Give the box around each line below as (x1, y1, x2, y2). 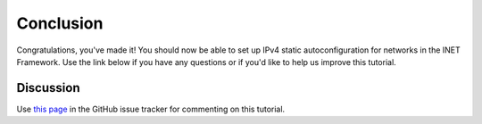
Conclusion (16, 13, 104, 33)
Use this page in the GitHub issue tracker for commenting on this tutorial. (16, 103, 286, 114)
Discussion (16, 80, 80, 95)
